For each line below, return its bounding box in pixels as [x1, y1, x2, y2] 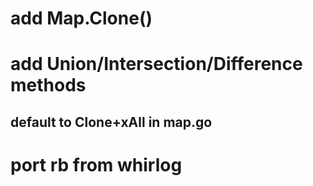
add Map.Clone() [10, 7, 153, 30]
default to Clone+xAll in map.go [10, 113, 213, 131]
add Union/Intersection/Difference [10, 53, 303, 76]
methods [10, 74, 87, 97]
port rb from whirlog [10, 153, 183, 176]
